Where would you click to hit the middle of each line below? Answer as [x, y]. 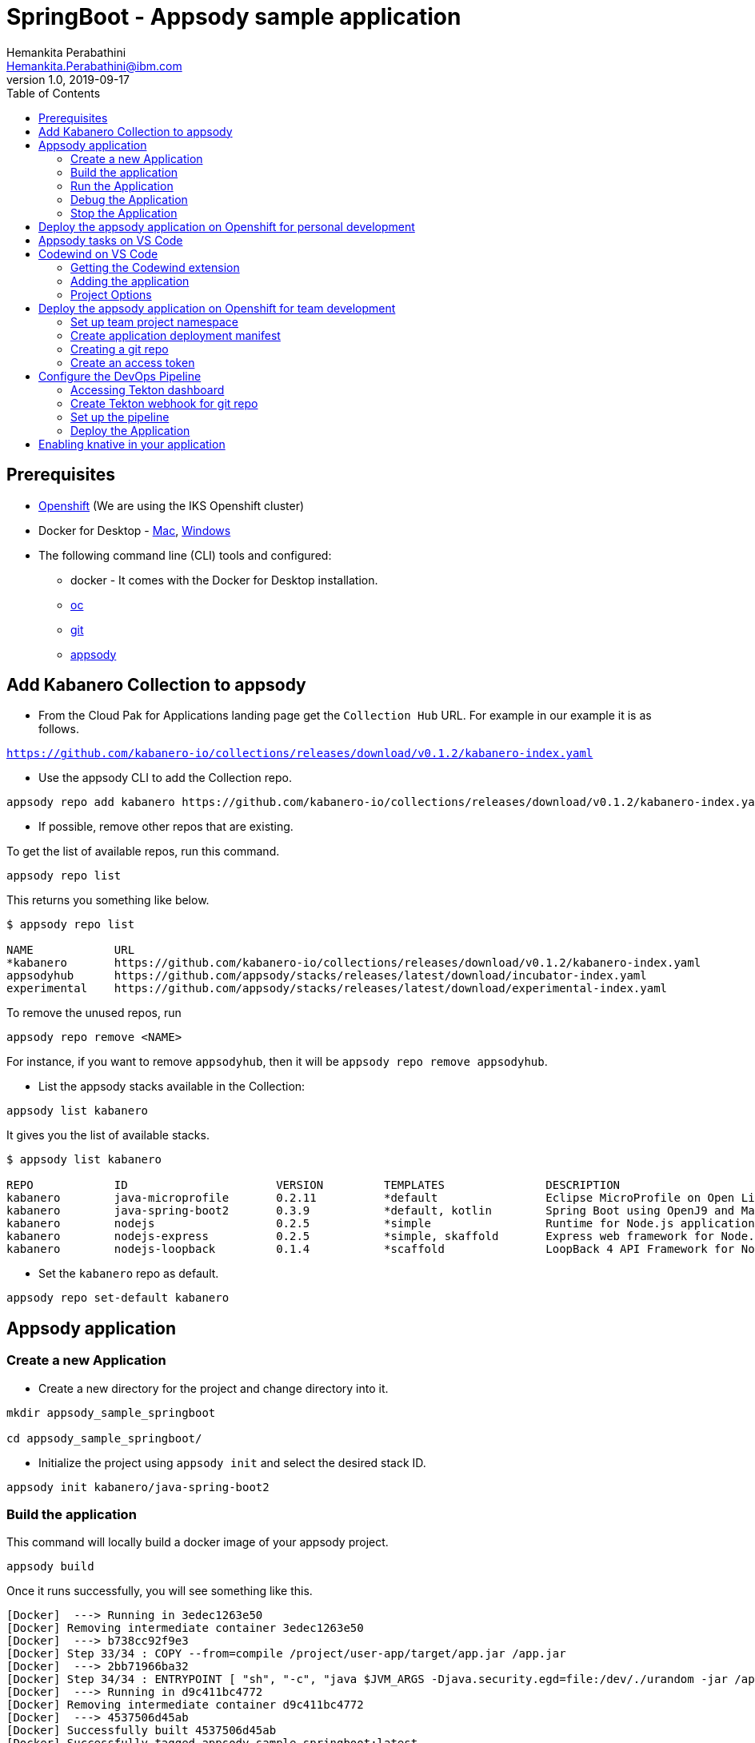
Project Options [111, 294]
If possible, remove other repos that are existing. [166, 827]
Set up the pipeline [120, 417]
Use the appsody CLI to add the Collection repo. [165, 778]
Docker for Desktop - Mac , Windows [135, 530]
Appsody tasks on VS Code [111, 240]
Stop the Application [124, 213]
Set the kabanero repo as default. [129, 1274]
